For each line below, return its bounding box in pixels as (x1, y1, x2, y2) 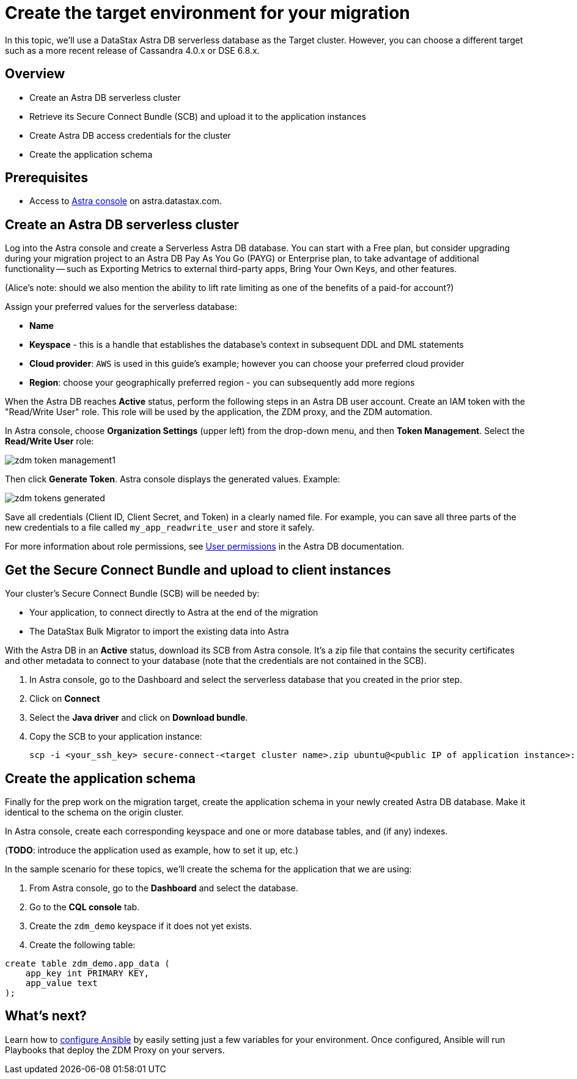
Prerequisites (5, 170, 88, 186)
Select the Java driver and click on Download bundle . (29, 712, 248, 723)
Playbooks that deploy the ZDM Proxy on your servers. (5, 1044, 225, 1055)
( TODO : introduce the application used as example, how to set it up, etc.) (5, 844, 298, 855)
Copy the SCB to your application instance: (29, 731, 202, 742)
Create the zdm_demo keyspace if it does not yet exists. (29, 920, 252, 931)
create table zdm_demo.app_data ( (5, 958, 170, 968)
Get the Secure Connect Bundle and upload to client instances (5, 562, 391, 578)
